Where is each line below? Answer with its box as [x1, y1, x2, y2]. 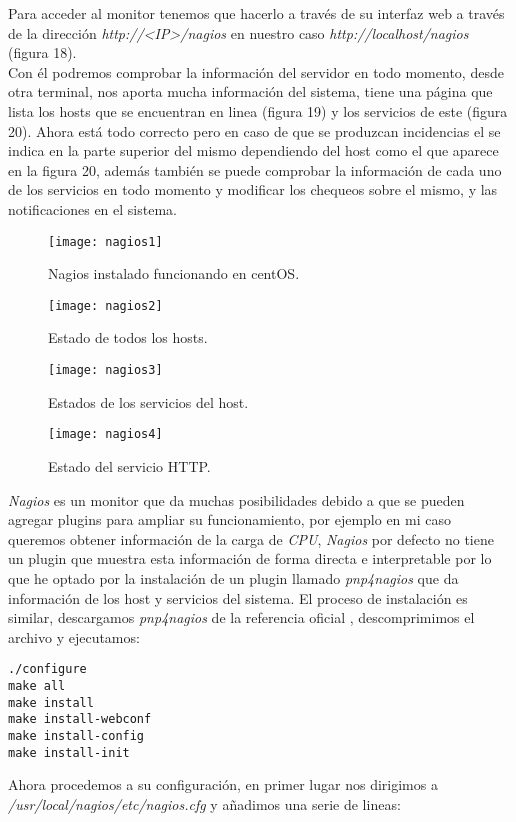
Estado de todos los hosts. [48, 327, 208, 348]
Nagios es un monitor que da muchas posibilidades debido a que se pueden [8, 489, 465, 510]
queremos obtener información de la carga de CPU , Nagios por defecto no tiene [8, 528, 494, 549]
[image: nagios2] [48, 298, 163, 313]
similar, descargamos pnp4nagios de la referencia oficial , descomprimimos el [8, 607, 475, 628]
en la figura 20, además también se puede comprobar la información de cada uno [8, 159, 502, 180]
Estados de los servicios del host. [48, 391, 249, 412]
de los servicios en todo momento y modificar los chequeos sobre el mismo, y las [8, 179, 498, 200]
